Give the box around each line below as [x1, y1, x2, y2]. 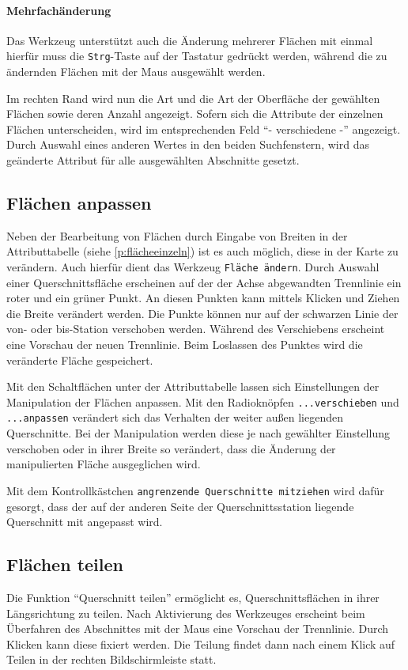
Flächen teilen [6, 552, 123, 577]
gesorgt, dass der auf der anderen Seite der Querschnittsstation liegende [6, 498, 354, 514]
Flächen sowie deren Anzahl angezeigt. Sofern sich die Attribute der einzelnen [6, 105, 383, 122]
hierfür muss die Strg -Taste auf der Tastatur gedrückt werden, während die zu [6, 47, 387, 64]
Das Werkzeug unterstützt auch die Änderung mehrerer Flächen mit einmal [6, 32, 373, 48]
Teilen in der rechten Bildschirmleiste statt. [6, 651, 217, 668]
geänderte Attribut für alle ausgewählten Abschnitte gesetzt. [6, 152, 300, 168]
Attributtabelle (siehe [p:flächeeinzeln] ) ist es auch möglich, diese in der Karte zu [6, 243, 399, 259]
